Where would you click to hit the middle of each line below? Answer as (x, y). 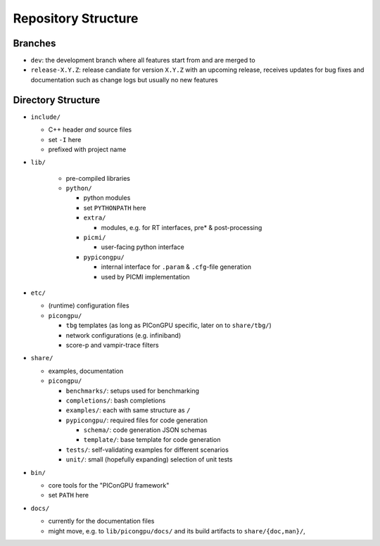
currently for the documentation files (101, 521)
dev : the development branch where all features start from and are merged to (143, 61)
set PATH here (69, 495)
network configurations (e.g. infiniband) (123, 335)
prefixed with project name (87, 149)
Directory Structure (57, 100)
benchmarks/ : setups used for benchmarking (133, 391)
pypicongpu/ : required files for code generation (137, 420)
